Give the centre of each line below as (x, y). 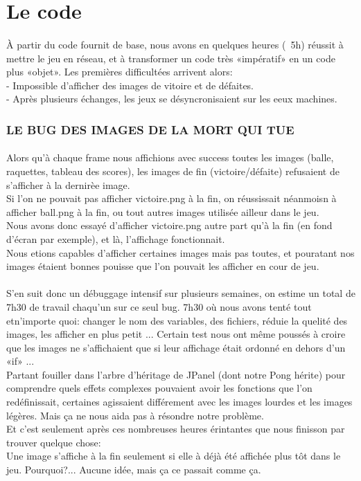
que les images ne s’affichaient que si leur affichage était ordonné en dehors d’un (176, 347)
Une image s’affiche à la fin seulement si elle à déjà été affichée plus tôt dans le (174, 456)
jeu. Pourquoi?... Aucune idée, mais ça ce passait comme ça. (134, 470)
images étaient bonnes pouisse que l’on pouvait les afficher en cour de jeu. (163, 266)
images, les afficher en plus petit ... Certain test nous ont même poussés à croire (176, 334)
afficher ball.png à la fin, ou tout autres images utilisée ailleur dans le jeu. (163, 211)
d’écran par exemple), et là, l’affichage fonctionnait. (116, 238)
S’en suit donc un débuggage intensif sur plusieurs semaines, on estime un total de (181, 293)
